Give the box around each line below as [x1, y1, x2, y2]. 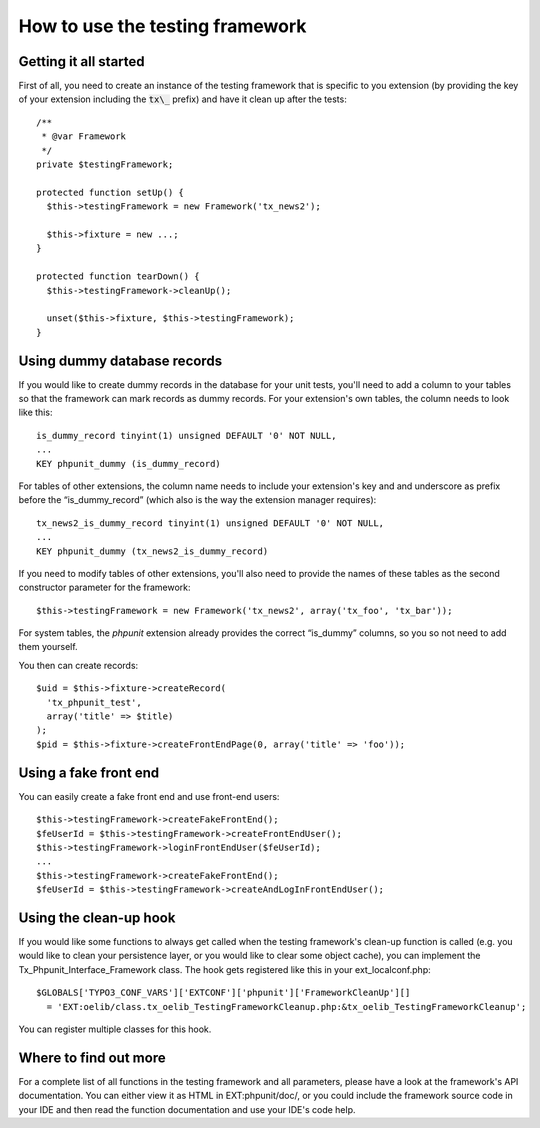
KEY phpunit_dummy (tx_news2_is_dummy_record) [36, 545, 269, 557]
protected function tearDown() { [36, 271, 200, 282]
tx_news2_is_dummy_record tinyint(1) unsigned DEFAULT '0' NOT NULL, [36, 517, 385, 529]
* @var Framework [41, 131, 127, 142]
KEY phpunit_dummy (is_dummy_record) [36, 458, 222, 469]
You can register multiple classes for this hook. [18, 1023, 212, 1035]
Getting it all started [18, 53, 145, 70]
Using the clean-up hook [18, 909, 176, 926]
